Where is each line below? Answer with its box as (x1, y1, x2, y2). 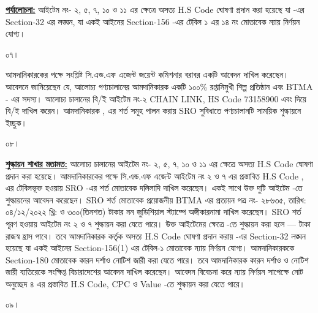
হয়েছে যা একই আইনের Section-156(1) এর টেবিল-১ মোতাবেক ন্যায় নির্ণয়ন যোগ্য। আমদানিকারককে (6, 241, 295, 254)
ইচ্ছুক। (6, 116, 27, 129)
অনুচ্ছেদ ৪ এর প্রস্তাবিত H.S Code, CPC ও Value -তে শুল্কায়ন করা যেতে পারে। (6, 277, 246, 290)
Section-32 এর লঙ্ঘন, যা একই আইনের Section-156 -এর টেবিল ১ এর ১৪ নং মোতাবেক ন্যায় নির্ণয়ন (6, 15, 300, 28)
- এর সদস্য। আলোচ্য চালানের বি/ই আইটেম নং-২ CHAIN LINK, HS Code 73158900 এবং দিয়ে (6, 92, 306, 105)
